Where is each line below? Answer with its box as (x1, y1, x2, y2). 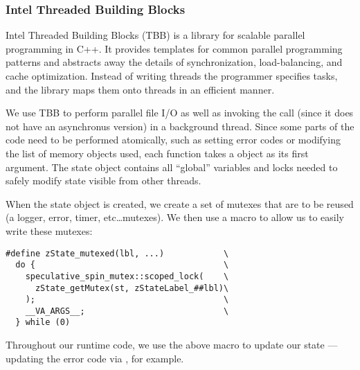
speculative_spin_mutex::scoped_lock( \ (25, 271, 229, 281)
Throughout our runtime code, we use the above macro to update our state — (6, 337, 338, 352)
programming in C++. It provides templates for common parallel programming (6, 41, 343, 55)
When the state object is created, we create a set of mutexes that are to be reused (6, 196, 354, 211)
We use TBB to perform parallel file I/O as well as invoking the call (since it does (6, 105, 354, 120)
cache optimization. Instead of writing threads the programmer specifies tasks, (6, 69, 338, 82)
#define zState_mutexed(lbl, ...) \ (6, 248, 229, 258)
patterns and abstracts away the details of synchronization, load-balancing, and (6, 55, 343, 69)
